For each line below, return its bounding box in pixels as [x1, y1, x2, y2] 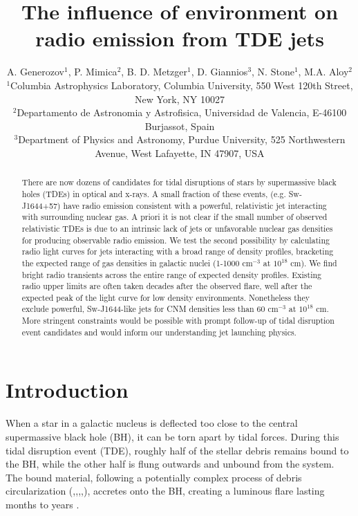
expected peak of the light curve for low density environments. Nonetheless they [21, 291, 310, 303]
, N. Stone [252, 64, 294, 79]
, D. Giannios [191, 64, 248, 79]
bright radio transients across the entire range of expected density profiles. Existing [21, 268, 322, 280]
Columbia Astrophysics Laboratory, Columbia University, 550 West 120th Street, [10, 77, 353, 92]
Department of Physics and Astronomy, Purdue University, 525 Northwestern [18, 132, 346, 147]
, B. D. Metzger [121, 64, 188, 79]
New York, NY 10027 [135, 91, 225, 106]
